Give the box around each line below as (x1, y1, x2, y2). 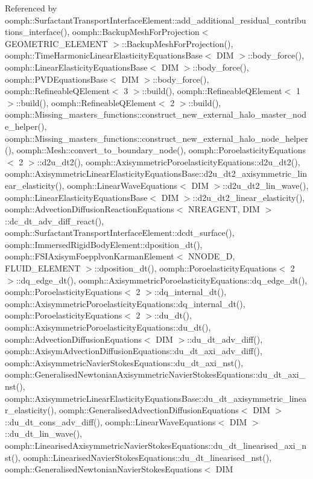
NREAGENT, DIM (188, 203, 260, 215)
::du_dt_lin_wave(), (5, 427, 82, 440)
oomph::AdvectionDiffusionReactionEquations (5, 203, 174, 215)
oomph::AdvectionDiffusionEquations (5, 332, 142, 345)
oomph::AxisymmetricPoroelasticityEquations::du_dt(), (5, 321, 211, 334)
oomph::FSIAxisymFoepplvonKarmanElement (5, 250, 174, 262)
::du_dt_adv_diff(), (187, 332, 263, 345)
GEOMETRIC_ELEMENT (5, 37, 108, 49)
